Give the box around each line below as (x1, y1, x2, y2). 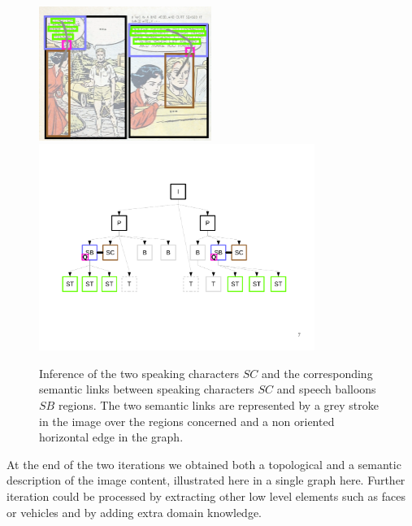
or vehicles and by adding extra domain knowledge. (7, 503, 262, 520)
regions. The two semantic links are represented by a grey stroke (58, 397, 379, 414)
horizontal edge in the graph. (39, 428, 184, 446)
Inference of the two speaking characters (39, 364, 240, 381)
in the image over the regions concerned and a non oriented (39, 412, 335, 429)
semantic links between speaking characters (39, 380, 254, 398)
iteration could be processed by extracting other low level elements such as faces (7, 488, 405, 504)
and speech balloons (276, 380, 376, 398)
